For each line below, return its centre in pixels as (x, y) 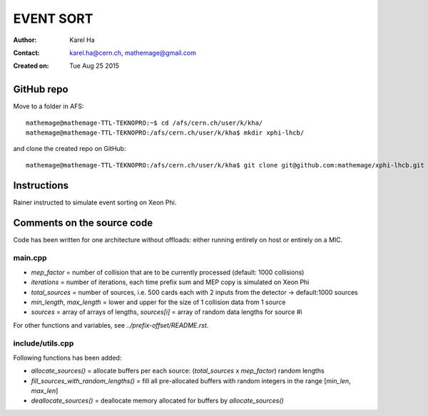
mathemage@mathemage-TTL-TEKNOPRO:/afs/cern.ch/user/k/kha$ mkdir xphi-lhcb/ (165, 133)
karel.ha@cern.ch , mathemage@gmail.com (133, 53)
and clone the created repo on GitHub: (70, 149)
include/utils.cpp (44, 343)
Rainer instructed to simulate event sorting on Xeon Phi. (95, 202)
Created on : (31, 66)
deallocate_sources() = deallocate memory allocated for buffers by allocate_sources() (158, 401)
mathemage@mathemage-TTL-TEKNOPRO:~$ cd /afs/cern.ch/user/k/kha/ (144, 123)
